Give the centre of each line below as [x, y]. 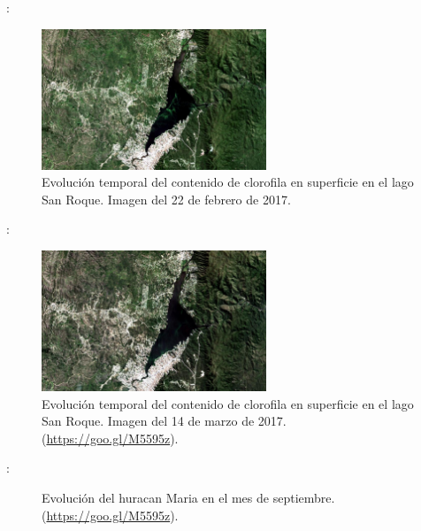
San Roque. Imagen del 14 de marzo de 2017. [164, 421]
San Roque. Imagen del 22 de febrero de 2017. [166, 199]
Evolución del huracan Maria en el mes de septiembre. [188, 497]
